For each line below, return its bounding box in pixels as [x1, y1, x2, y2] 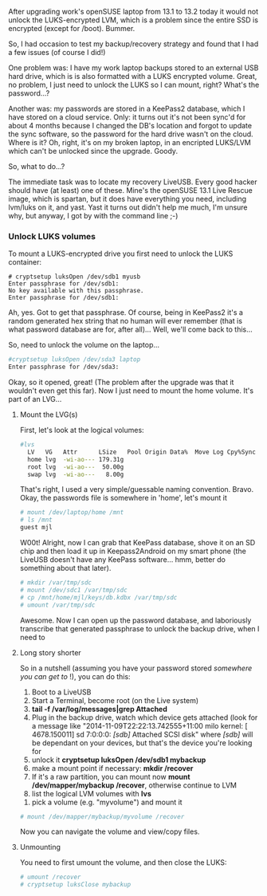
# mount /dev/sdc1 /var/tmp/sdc [19, 586, 128, 594]
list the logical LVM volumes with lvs [31, 788, 151, 798]
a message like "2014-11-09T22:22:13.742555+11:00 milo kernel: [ [31, 721, 249, 730]
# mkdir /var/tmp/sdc [19, 579, 92, 587]
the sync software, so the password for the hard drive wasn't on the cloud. [8, 129, 253, 139]
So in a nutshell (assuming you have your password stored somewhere [19, 663, 253, 673]
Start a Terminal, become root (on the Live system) [31, 695, 199, 705]
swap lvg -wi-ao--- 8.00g [27, 470, 124, 478]
